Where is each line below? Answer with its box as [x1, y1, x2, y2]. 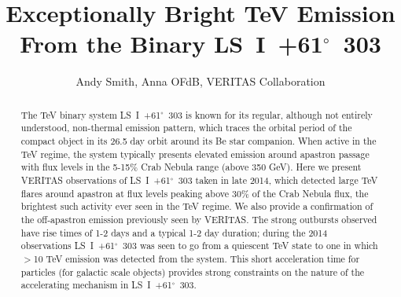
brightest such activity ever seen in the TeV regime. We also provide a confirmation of [20, 200, 373, 213]
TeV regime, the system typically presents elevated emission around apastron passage [20, 147, 370, 160]
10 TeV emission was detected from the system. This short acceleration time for [33, 251, 360, 265]
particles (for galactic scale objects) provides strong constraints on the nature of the [20, 265, 365, 278]
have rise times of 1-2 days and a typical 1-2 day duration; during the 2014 [20, 225, 328, 239]
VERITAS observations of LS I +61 [20, 173, 171, 186]
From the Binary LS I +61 [20, 27, 323, 60]
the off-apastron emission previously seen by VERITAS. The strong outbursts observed [20, 212, 377, 225]
